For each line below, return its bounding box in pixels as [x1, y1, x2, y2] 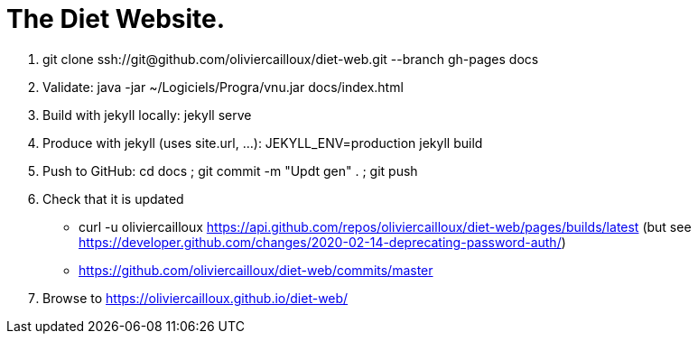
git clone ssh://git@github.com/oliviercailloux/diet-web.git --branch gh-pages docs [42, 51, 539, 67]
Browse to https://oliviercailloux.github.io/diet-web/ [42, 290, 349, 306]
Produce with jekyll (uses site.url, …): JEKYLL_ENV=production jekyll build [42, 134, 483, 151]
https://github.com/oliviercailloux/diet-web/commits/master [79, 262, 433, 278]
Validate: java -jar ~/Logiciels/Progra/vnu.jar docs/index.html [42, 78, 404, 95]
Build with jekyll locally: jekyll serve [42, 106, 252, 123]
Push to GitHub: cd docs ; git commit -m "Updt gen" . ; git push [42, 162, 418, 179]
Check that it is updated [42, 190, 184, 207]
